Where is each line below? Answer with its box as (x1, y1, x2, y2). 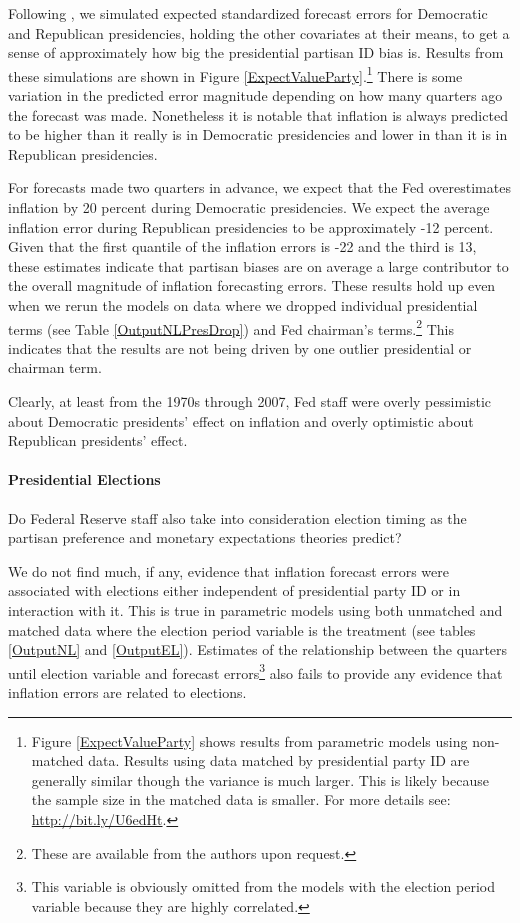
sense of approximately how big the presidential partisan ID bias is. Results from (8, 42, 504, 63)
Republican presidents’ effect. (8, 430, 188, 451)
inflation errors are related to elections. (8, 681, 247, 702)
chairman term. (8, 357, 102, 378)
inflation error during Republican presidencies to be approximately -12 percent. (8, 216, 494, 237)
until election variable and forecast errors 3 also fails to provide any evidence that (8, 659, 503, 683)
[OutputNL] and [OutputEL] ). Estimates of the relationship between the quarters (8, 639, 508, 660)
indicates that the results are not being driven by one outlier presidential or (8, 337, 472, 358)
